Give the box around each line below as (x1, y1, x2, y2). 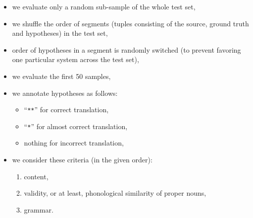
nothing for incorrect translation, (24, 138, 124, 148)
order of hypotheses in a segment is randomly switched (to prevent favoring (12, 44, 241, 55)
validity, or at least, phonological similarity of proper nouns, (24, 188, 206, 198)
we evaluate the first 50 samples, (12, 71, 111, 81)
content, (24, 171, 49, 181)
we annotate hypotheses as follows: (12, 87, 118, 98)
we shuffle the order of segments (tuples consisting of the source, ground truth (12, 18, 249, 28)
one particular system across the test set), (12, 54, 139, 65)
